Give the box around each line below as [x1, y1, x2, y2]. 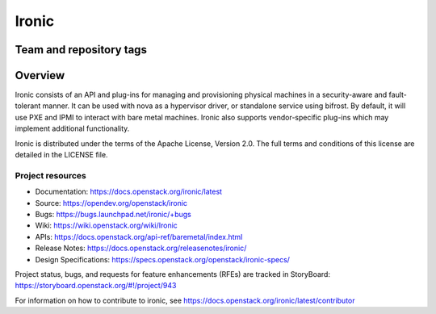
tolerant [15, 101, 41, 111]
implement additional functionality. [15, 124, 130, 133]
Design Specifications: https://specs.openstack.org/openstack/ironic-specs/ [35, 254, 291, 264]
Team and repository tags [15, 43, 147, 57]
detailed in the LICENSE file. [15, 150, 108, 160]
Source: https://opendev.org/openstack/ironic [35, 198, 188, 207]
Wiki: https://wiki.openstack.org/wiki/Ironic [35, 220, 178, 230]
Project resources [15, 170, 86, 181]
